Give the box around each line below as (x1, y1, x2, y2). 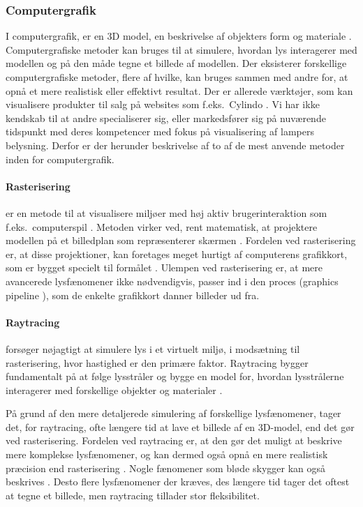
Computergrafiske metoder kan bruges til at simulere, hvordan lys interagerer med (6, 42, 357, 56)
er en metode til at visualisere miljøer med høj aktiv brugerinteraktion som (6, 205, 327, 220)
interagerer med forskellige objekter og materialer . (6, 382, 223, 397)
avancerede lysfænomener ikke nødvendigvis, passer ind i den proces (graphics (6, 273, 339, 288)
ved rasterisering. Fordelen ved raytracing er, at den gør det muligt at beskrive (6, 433, 342, 448)
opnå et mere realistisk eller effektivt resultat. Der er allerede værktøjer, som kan (6, 83, 353, 98)
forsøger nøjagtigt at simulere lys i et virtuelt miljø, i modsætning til (6, 341, 300, 356)
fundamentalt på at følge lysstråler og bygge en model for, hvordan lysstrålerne (6, 369, 344, 384)
